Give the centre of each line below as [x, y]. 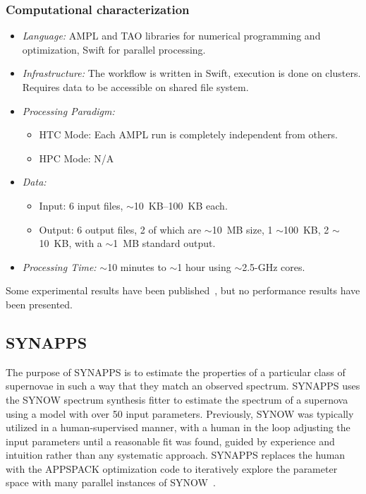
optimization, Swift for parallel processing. [114, 49]
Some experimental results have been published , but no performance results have [183, 290]
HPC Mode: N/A [77, 158]
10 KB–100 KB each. [181, 205]
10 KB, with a [71, 243]
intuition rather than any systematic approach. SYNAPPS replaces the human [176, 455]
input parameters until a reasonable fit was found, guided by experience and [170, 441]
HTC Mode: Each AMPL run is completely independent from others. [188, 134]
